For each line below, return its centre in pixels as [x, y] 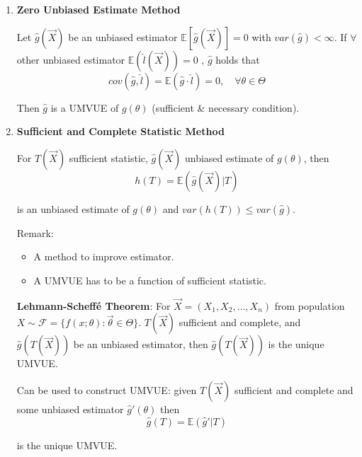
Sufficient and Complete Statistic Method [120, 131]
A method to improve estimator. [104, 256]
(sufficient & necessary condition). [226, 107]
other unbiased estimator [71, 59]
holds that [238, 59]
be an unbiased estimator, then [141, 344]
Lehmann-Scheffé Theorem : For [94, 305]
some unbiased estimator [70, 409]
